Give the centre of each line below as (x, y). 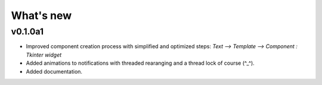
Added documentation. (54, 71)
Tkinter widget (44, 55)
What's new (41, 15)
